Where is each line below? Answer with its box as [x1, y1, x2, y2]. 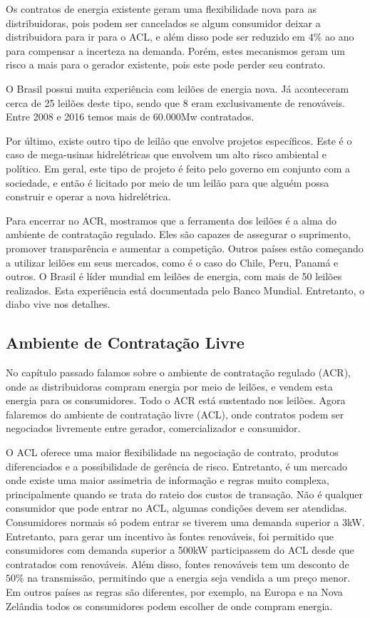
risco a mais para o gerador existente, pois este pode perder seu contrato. [6, 57, 326, 72]
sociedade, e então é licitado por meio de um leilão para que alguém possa [6, 175, 329, 190]
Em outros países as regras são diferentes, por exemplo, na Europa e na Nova [6, 584, 343, 599]
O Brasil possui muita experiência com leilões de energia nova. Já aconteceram [6, 81, 349, 96]
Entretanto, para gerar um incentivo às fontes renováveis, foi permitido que [6, 528, 334, 543]
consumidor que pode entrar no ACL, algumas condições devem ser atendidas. [6, 500, 347, 515]
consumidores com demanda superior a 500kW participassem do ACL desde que [6, 542, 354, 557]
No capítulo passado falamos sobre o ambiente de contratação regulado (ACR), [6, 365, 351, 380]
